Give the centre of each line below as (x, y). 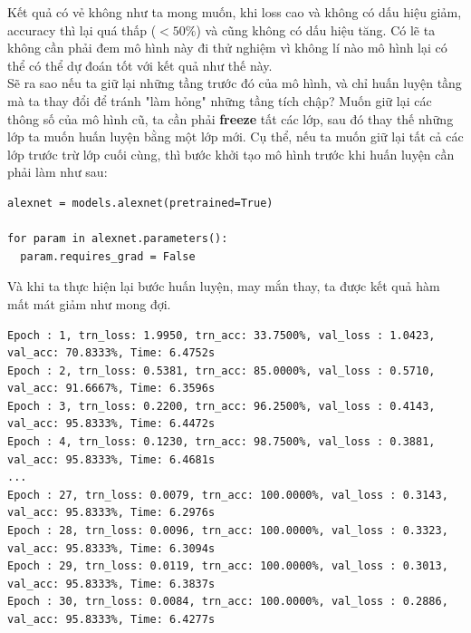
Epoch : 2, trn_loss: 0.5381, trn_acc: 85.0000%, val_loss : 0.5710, (221, 370)
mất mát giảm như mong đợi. (89, 303)
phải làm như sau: (58, 172)
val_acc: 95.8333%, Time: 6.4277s (111, 619)
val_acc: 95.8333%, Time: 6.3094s (111, 548)
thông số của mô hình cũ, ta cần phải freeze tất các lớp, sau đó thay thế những (231, 118)
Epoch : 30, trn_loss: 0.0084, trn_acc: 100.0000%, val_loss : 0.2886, (228, 602)
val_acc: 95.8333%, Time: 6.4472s (111, 424)
